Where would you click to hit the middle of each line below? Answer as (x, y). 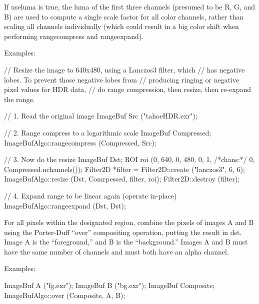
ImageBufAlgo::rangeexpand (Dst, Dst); (65, 205)
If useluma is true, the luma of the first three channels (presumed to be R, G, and (130, 6)
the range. (19, 99)
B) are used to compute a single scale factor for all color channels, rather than (124, 16)
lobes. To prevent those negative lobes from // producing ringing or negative (122, 79)
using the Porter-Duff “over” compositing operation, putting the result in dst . (123, 232)
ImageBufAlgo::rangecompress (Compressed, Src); (80, 142)
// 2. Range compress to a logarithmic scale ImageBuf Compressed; (108, 132)
